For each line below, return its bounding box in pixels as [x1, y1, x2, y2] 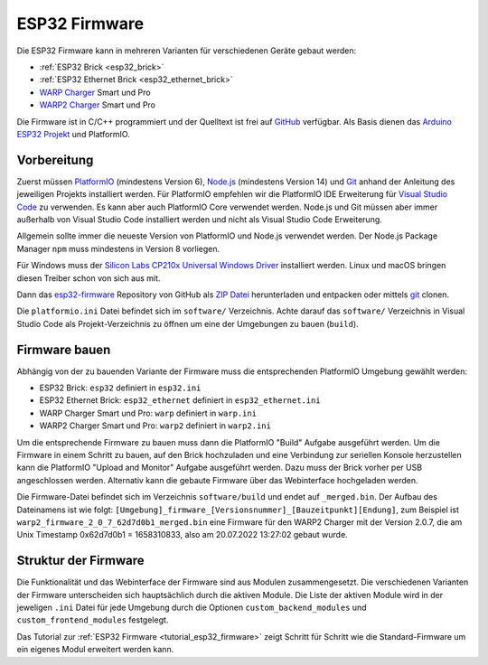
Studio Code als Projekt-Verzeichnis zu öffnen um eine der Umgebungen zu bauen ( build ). [16, 318, 359, 329]
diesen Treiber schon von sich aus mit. [16, 272, 161, 284]
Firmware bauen [16, 342, 111, 357]
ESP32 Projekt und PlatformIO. [16, 128, 130, 139]
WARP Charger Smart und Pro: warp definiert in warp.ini [39, 407, 258, 418]
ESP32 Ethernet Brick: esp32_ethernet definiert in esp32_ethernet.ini [39, 395, 321, 406]
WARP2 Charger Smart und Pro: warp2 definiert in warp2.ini [39, 420, 271, 431]
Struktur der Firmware [16, 553, 145, 568]
